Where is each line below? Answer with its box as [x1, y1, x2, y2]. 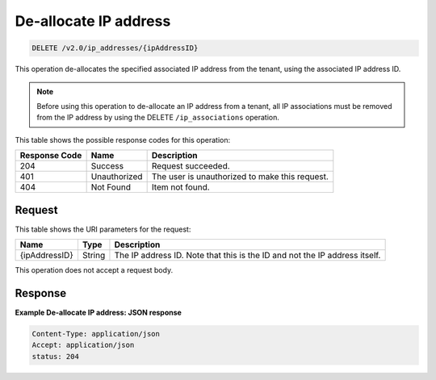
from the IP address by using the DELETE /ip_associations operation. [36, 113, 280, 123]
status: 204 [31, 352, 80, 361]
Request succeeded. [151, 161, 230, 172]
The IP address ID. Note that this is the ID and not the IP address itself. [114, 249, 381, 261]
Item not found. [151, 182, 210, 193]
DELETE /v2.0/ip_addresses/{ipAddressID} [31, 44, 199, 52]
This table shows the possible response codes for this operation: [15, 135, 231, 144]
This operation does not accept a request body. [15, 265, 174, 274]
